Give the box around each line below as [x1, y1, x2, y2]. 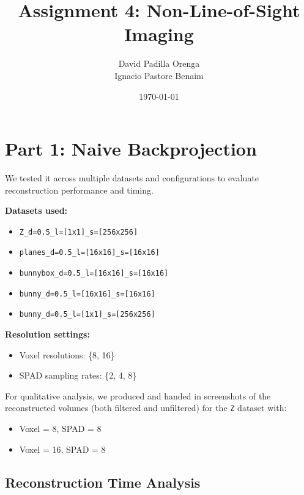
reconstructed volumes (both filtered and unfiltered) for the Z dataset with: [5, 401, 287, 414]
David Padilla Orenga [118, 57, 200, 70]
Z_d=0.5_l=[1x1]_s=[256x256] [19, 227, 138, 236]
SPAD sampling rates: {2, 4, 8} [19, 369, 137, 382]
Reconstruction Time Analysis [5, 472, 201, 491]
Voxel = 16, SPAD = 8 [19, 442, 106, 455]
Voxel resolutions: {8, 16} [19, 348, 115, 361]
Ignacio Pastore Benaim [114, 69, 204, 81]
